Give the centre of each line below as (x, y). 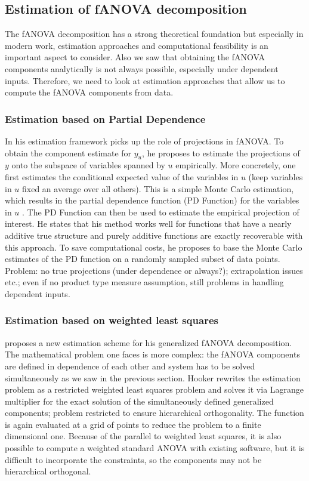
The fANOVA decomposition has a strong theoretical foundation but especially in (154, 34)
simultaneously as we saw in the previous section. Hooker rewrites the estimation (153, 377)
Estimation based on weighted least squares (112, 320)
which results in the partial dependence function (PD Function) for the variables (152, 200)
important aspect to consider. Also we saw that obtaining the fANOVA (135, 57)
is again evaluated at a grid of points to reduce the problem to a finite (133, 424)
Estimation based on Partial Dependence (105, 118)
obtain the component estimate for (68, 152)
